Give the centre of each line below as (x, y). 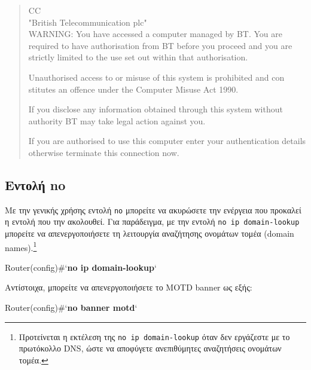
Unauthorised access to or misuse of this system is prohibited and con (156, 77)
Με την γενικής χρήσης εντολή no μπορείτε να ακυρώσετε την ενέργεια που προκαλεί (153, 210)
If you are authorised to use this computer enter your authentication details (167, 141)
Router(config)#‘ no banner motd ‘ (71, 308)
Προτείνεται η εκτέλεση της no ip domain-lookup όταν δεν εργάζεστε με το (154, 336)
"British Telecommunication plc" (88, 22)
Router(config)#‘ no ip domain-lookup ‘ (81, 267)
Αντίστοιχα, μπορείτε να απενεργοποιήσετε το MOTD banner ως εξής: (129, 287)
